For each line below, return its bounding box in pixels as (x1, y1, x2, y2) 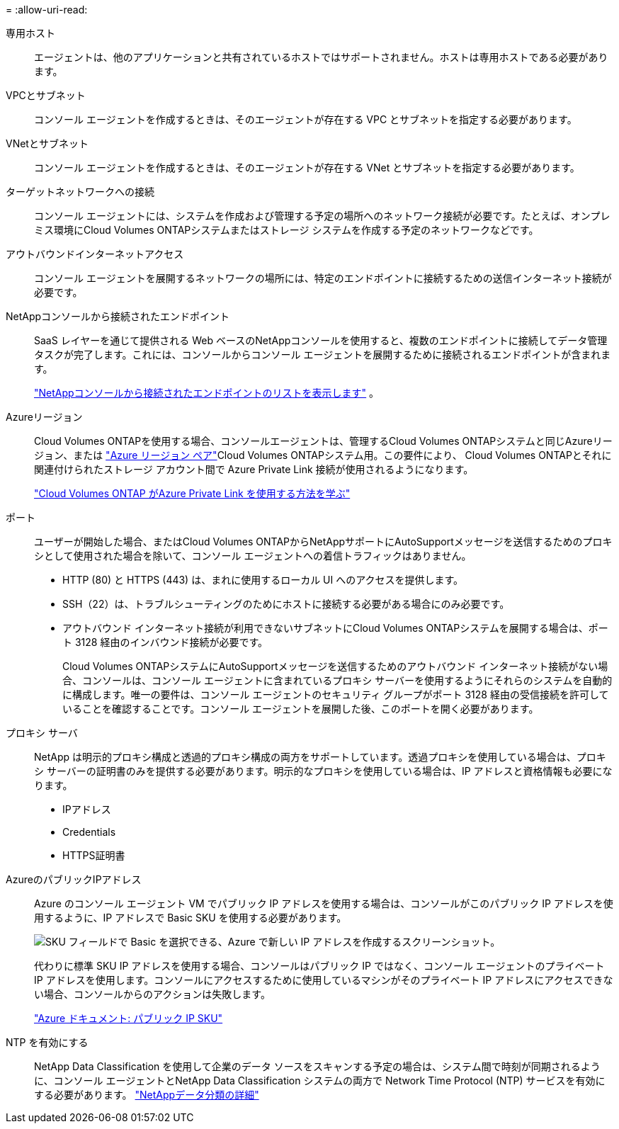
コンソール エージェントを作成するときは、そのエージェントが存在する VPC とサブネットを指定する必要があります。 (34, 113, 577, 125)
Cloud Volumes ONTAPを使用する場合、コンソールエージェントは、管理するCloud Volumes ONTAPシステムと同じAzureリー (34, 435, 613, 447)
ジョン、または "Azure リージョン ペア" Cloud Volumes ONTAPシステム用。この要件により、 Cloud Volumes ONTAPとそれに (34, 449, 612, 461)
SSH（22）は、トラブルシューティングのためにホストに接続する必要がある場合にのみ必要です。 (62, 598, 510, 610)
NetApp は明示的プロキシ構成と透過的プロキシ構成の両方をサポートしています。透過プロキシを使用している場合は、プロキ (34, 751, 606, 763)
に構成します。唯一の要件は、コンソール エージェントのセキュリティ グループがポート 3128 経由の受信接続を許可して (62, 688, 609, 700)
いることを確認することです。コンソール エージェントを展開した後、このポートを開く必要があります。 (62, 703, 539, 715)
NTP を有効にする (6, 1036, 89, 1048)
